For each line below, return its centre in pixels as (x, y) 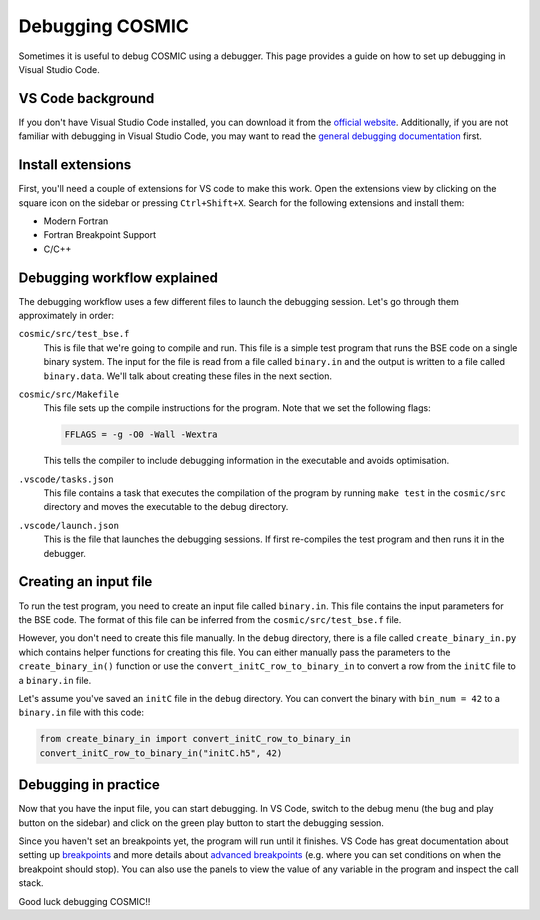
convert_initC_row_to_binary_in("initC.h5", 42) (161, 753)
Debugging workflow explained (118, 277)
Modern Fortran (76, 221)
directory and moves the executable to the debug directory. (166, 507)
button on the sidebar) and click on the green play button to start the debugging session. (201, 822)
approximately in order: (66, 315)
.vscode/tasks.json (66, 479)
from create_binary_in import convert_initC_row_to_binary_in (195, 739)
